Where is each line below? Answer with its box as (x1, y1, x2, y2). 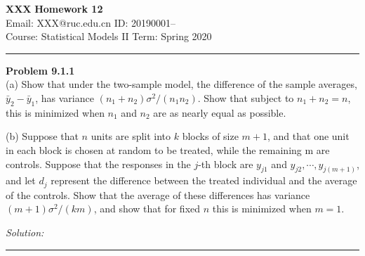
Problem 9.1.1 (6, 63, 75, 77)
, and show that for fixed (93, 201, 201, 216)
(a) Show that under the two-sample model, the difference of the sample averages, (6, 77, 357, 91)
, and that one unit (267, 129, 350, 143)
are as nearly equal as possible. (153, 105, 286, 120)
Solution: (6, 225, 44, 240)
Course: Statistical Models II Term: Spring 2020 (6, 29, 212, 44)
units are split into (91, 129, 171, 143)
